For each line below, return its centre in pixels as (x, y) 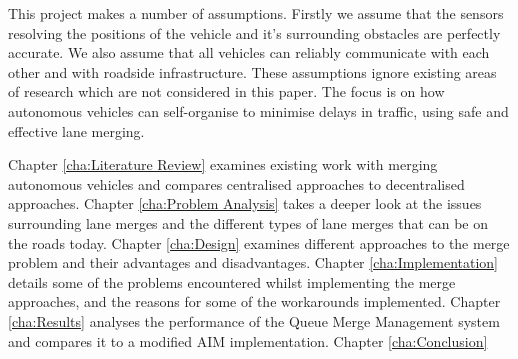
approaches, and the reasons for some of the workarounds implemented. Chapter (254, 301)
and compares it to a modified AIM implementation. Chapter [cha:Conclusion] (248, 340)
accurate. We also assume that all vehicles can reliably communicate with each (249, 52)
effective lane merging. (76, 130)
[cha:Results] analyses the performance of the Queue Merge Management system (254, 320)
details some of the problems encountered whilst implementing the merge (232, 281)
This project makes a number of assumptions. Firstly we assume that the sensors (256, 13)
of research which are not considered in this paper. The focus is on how (226, 91)
